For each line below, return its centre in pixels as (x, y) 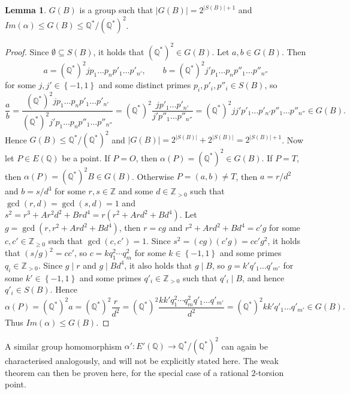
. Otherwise (153, 176)
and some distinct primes (145, 85)
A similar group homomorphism (64, 346)
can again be (245, 346)
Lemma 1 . (26, 10)
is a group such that (116, 10)
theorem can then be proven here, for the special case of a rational (127, 372)
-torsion (270, 372)
